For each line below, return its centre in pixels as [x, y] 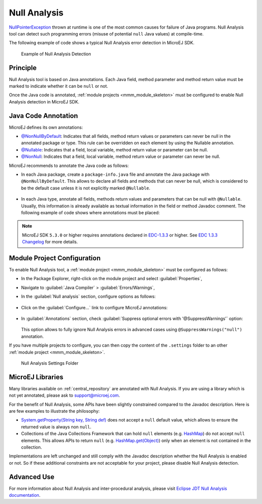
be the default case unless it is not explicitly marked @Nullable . [86, 188]
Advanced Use [32, 477]
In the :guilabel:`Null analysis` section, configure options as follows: [89, 297]
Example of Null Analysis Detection [56, 54]
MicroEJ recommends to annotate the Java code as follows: [69, 166]
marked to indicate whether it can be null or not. [59, 86]
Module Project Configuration [55, 258]
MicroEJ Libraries [36, 377]
